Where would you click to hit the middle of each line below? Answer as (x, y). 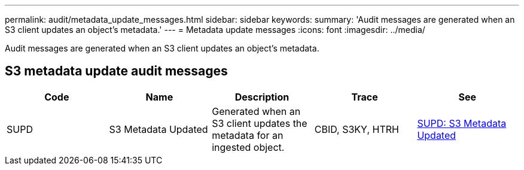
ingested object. (248, 147)
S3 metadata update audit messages (116, 71)
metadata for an (248, 135)
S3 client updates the (260, 123)
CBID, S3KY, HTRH (357, 129)
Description (262, 97)
